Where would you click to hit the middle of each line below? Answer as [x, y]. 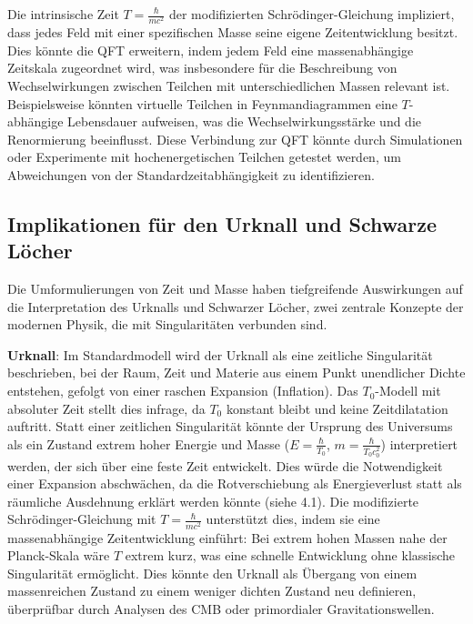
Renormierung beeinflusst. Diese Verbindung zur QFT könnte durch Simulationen [235, 139]
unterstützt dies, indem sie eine [293, 519]
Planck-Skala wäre [59, 555]
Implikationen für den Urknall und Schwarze [222, 223]
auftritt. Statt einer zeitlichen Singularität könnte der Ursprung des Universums [230, 426]
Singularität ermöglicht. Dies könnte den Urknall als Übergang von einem [212, 573]
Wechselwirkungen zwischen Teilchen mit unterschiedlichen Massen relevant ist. [229, 85]
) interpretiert [419, 443]
